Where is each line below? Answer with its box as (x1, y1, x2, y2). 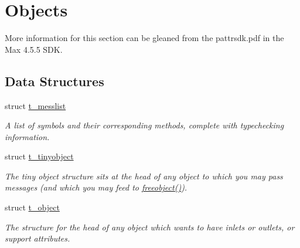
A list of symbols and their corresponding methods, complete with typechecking (5, 119, 284, 131)
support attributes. (5, 232, 70, 244)
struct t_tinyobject (5, 150, 74, 162)
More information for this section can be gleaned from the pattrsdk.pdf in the (5, 32, 284, 44)
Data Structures (5, 72, 104, 90)
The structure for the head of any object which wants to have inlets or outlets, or (5, 220, 295, 233)
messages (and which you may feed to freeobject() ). (5, 181, 187, 193)
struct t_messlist (5, 99, 66, 111)
